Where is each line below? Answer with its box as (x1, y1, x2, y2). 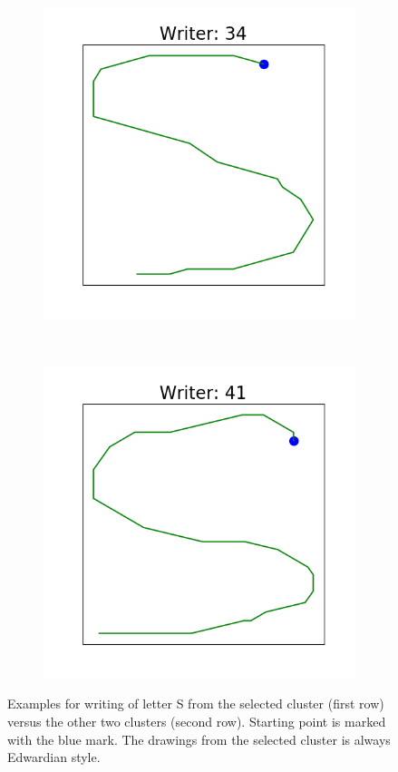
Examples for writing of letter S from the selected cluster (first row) (7, 694, 384, 713)
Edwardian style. (7, 748, 101, 767)
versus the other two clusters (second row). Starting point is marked (7, 711, 386, 730)
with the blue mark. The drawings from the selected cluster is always (7, 729, 391, 748)
